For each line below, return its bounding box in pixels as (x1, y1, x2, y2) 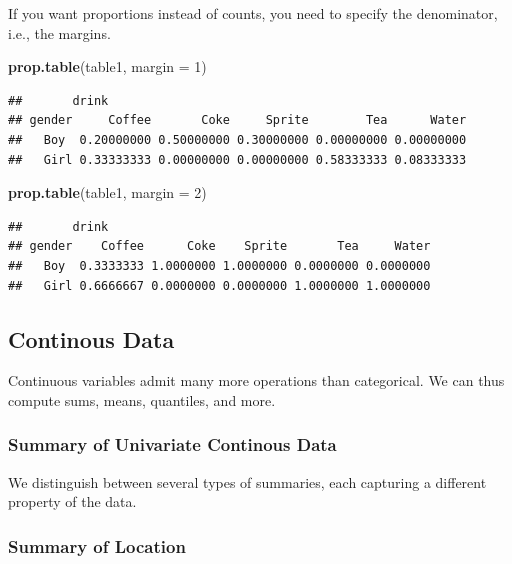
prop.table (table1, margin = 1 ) (8, 56, 207, 77)
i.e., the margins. (8, 22, 111, 43)
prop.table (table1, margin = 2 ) (8, 182, 207, 203)
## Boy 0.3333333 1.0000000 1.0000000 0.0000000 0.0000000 (8, 258, 431, 273)
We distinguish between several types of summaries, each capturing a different (8, 471, 487, 492)
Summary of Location (8, 533, 186, 558)
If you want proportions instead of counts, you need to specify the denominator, (8, 3, 498, 23)
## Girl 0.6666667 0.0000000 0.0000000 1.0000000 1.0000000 (8, 278, 431, 293)
